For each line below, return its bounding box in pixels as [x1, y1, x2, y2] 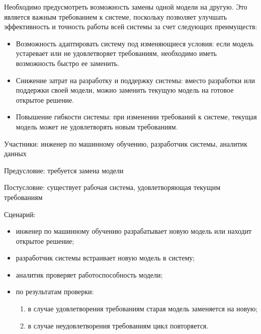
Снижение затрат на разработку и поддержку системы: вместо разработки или [16, 75, 255, 85]
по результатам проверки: [16, 286, 94, 297]
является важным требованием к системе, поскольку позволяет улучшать [4, 11, 227, 22]
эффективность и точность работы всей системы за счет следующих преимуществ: [4, 21, 257, 32]
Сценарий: [4, 209, 36, 219]
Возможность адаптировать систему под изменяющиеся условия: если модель [16, 38, 254, 48]
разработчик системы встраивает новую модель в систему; [16, 252, 195, 263]
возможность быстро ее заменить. [16, 57, 120, 68]
